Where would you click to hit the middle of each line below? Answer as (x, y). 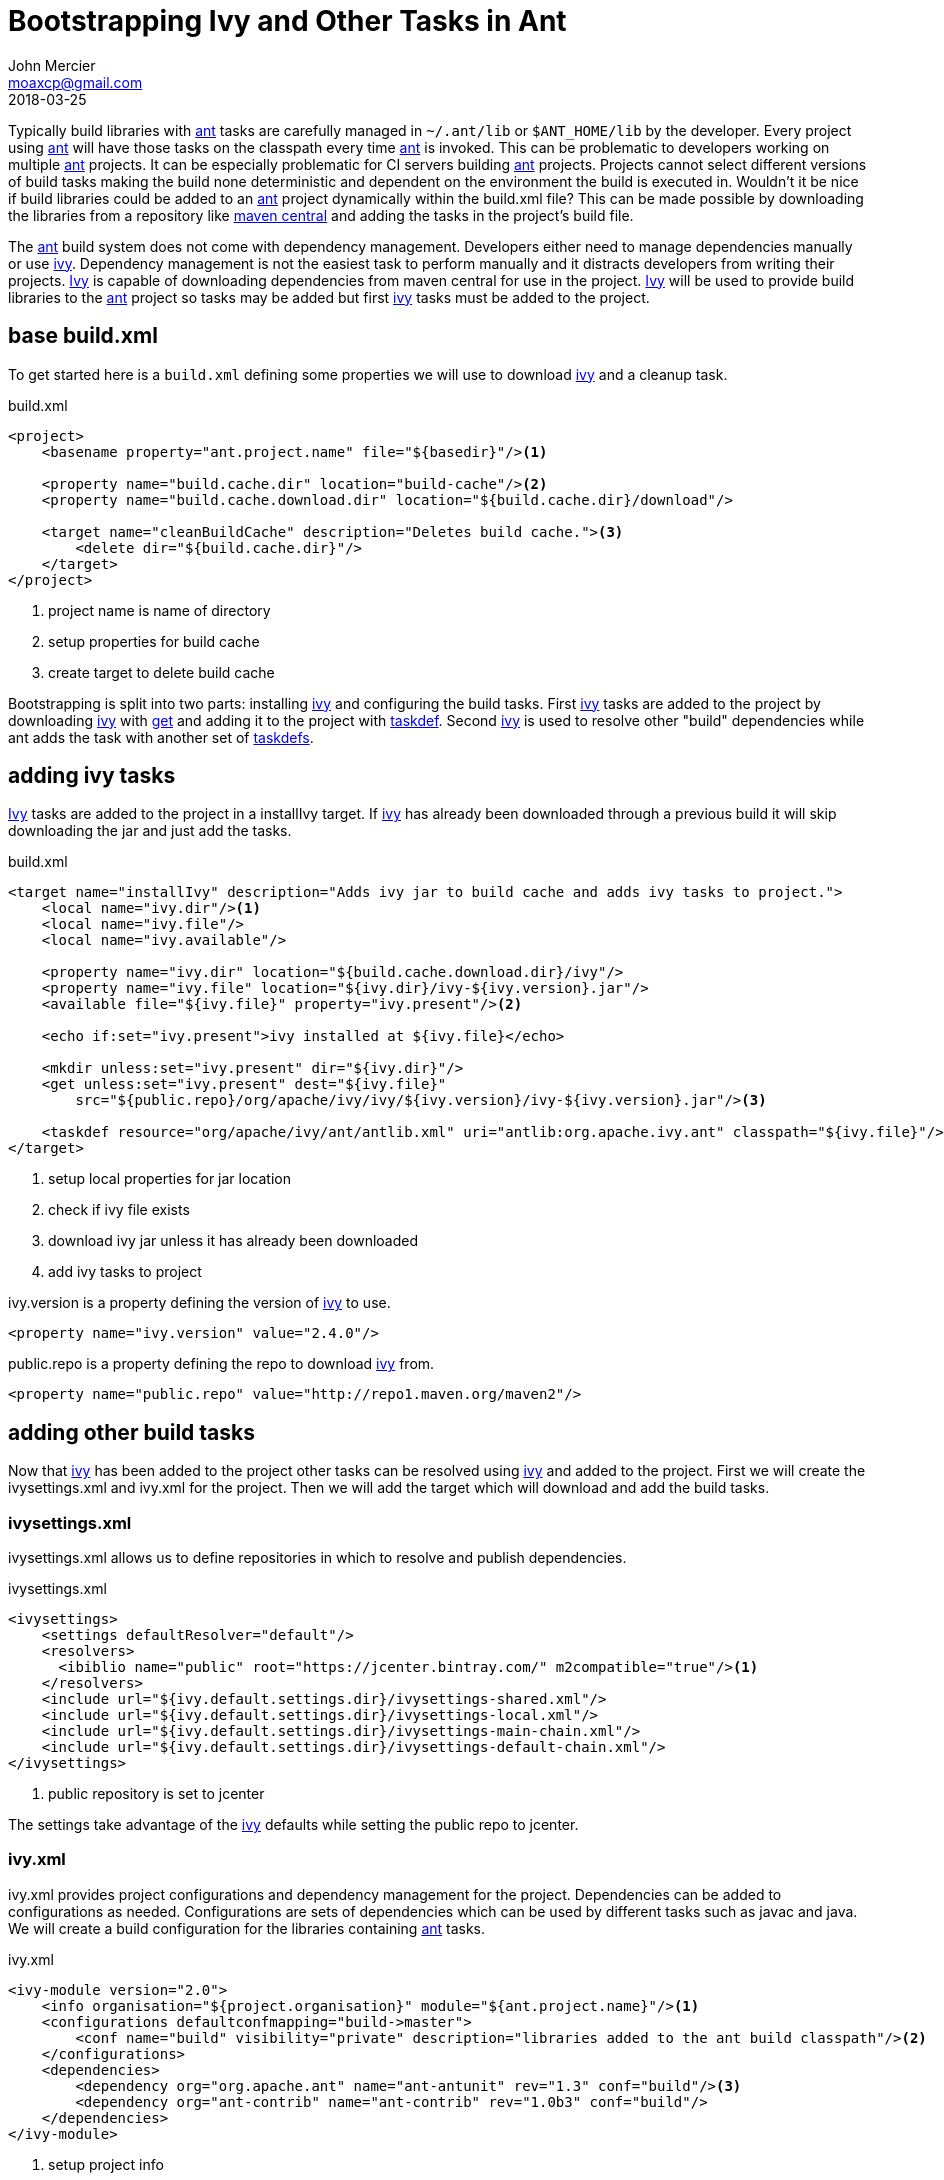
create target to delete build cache (161, 672)
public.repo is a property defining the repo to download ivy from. (221, 1364)
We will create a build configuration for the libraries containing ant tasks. (247, 1928)
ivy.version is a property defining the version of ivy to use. (199, 1303)
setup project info (106, 2164)
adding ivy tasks (92, 776)
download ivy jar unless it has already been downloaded (233, 1241)
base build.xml (83, 336)
